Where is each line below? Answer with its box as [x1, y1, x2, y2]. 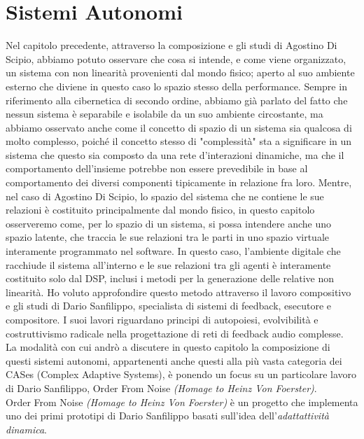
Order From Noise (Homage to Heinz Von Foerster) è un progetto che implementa [6, 394, 358, 409]
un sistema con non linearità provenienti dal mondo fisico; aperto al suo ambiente [6, 65, 355, 80]
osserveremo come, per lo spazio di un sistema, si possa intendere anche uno [6, 216, 332, 230]
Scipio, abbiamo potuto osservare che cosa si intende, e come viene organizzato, [6, 51, 346, 66]
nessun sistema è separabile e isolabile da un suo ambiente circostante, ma [6, 106, 323, 121]
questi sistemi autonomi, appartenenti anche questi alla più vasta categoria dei [6, 353, 342, 368]
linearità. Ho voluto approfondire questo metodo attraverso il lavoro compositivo [6, 284, 351, 299]
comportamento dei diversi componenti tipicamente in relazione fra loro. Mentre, [6, 175, 352, 190]
